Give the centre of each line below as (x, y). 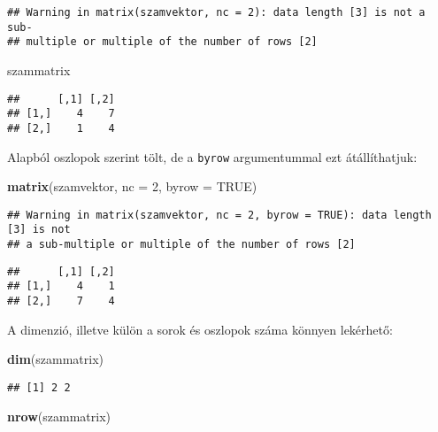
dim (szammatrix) (55, 359)
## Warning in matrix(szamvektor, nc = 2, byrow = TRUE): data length (219, 215)
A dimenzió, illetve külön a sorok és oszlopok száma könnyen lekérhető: (200, 329)
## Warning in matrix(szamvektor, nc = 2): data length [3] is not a (216, 12)
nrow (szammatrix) (59, 416)
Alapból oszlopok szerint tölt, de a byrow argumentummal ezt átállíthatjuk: (212, 156)
